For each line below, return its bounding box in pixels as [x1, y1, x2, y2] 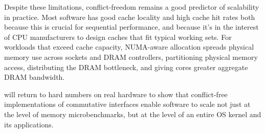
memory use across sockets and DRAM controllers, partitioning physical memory [4, 51, 258, 62]
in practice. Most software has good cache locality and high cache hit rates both [4, 11, 255, 22]
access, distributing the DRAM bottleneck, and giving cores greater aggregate [4, 61, 248, 72]
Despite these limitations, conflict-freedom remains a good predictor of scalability [4, 2, 259, 12]
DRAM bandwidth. [4, 72, 65, 82]
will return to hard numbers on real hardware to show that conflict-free [4, 88, 228, 99]
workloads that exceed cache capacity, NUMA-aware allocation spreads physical [4, 41, 254, 52]
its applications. [4, 119, 54, 129]
